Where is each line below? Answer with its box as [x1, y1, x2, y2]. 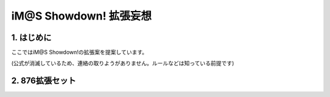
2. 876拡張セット [11, 76, 76, 86]
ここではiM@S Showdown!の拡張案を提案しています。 [11, 49, 148, 56]
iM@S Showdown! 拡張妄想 [11, 9, 152, 23]
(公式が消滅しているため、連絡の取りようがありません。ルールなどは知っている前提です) [11, 60, 235, 67]
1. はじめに [11, 32, 52, 43]
